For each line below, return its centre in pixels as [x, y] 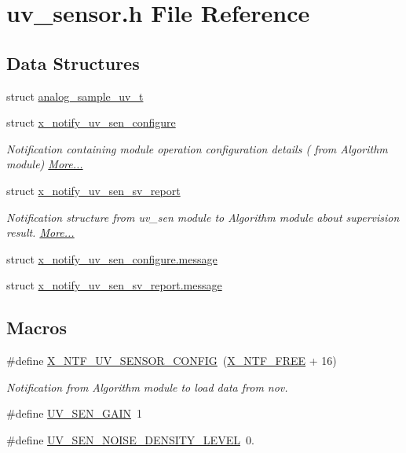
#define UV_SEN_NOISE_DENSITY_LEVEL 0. [130, 439]
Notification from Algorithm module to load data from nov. [147, 387]
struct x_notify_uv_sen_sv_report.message [114, 285]
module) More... [45, 164]
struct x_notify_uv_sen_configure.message [112, 258]
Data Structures [73, 63]
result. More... [40, 232]
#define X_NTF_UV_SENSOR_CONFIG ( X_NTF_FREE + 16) [172, 361]
